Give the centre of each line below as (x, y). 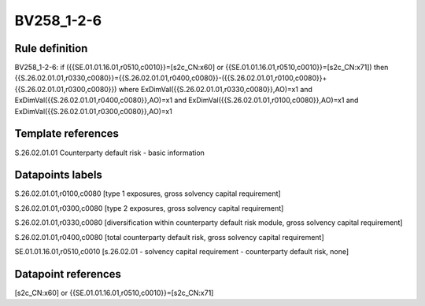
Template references (67, 134)
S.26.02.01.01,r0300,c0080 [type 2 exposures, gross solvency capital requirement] (149, 208)
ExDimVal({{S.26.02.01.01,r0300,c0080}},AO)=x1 (93, 111)
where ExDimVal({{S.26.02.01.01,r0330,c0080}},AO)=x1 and (215, 89)
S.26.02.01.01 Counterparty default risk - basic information (109, 153)
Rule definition (51, 48)
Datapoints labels (58, 175)
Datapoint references (68, 274)
